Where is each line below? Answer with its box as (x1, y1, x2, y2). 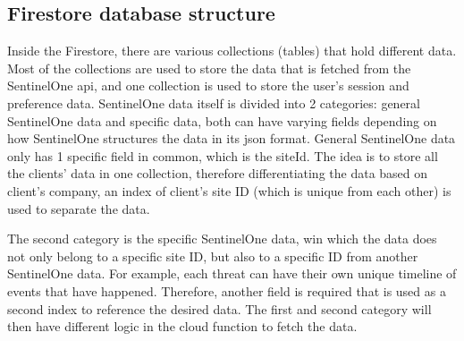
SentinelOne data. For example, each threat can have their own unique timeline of (7, 264, 457, 283)
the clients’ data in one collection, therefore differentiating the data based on (7, 164, 428, 183)
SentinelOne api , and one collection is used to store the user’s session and (7, 76, 409, 95)
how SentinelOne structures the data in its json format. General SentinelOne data (7, 129, 456, 148)
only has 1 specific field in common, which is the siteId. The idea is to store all (7, 146, 438, 165)
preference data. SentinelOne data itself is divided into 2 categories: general (7, 93, 420, 112)
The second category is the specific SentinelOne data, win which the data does (7, 229, 437, 248)
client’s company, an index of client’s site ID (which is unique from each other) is (7, 181, 451, 200)
